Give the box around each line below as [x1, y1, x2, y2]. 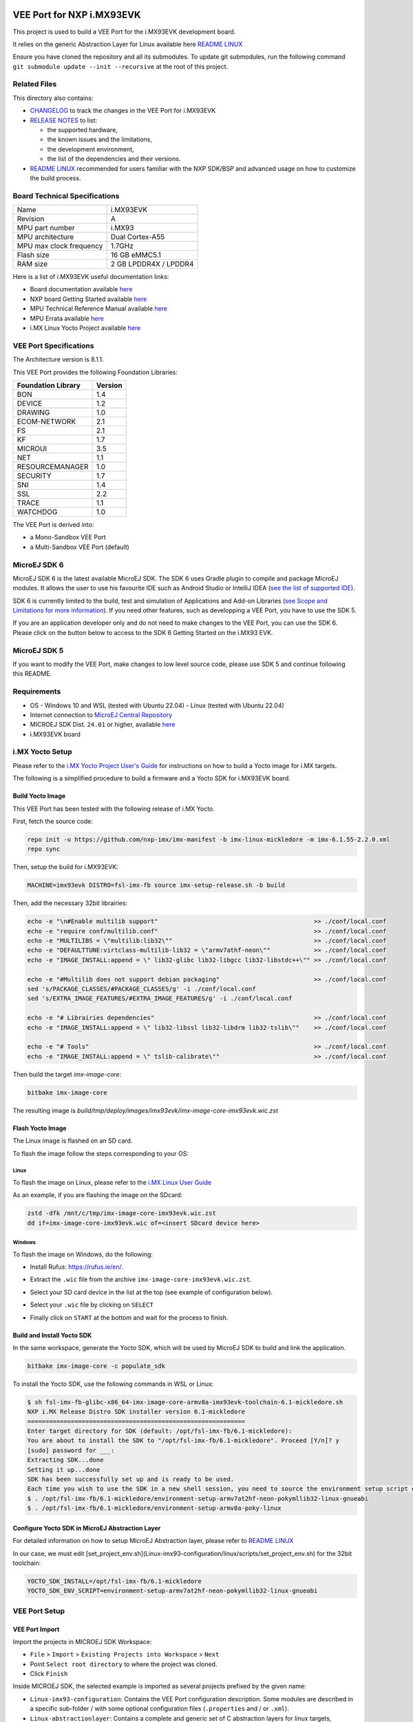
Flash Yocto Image [12, 1123, 67, 1132]
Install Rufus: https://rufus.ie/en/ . [30, 1263, 124, 1271]
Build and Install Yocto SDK [12, 1331, 92, 1339]
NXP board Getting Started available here [30, 295, 147, 303]
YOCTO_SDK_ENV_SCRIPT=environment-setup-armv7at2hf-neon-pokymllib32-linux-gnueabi [27, 1587, 318, 1595]
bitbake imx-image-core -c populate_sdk [27, 1362, 165, 1370]
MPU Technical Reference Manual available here [30, 304, 168, 313]
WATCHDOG [17, 507, 58, 517]
